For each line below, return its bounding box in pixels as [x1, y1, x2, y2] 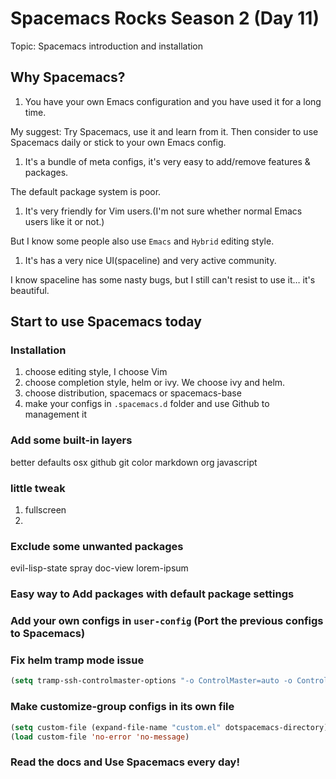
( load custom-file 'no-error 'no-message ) [10, 732, 190, 742]
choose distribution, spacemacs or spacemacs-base [24, 387, 242, 399]
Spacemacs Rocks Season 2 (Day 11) [10, 7, 320, 30]
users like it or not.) [24, 215, 105, 227]
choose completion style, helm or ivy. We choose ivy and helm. [24, 377, 286, 389]
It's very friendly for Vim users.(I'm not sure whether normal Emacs [24, 205, 303, 217]
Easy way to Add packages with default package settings [10, 587, 295, 601]
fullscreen [24, 504, 67, 516]
